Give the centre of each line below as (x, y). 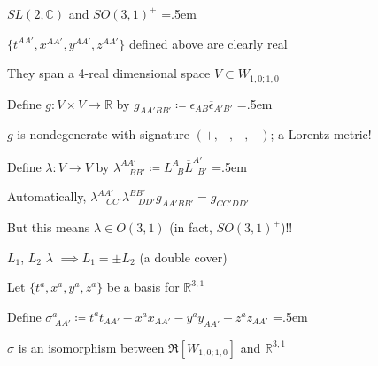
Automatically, (47, 196)
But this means (49, 227)
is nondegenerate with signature (104, 134)
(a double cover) (183, 257)
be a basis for (143, 287)
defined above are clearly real (208, 43)
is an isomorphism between (91, 347)
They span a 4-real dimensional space (109, 73)
